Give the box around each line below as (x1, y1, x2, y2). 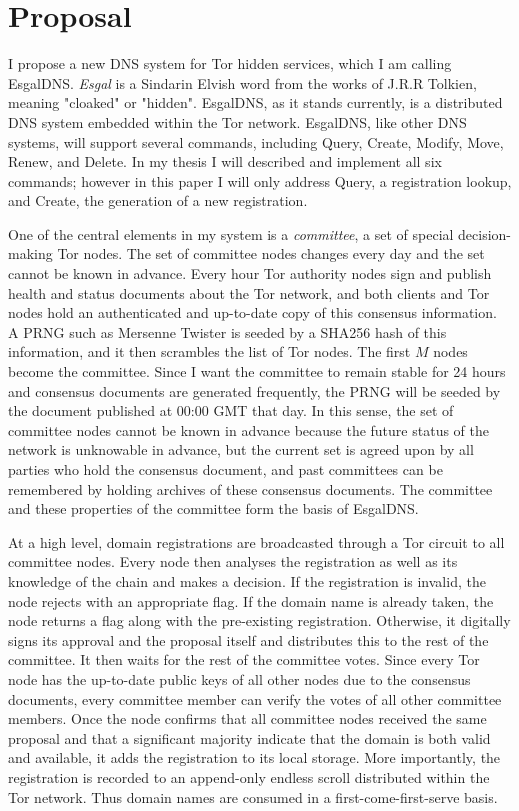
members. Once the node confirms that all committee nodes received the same (8, 708, 487, 729)
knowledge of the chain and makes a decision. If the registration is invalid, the (8, 570, 486, 591)
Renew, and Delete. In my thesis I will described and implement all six (8, 151, 442, 172)
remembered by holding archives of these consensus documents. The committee (8, 478, 493, 499)
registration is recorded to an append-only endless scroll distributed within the (8, 766, 490, 787)
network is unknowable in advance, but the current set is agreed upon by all (8, 439, 474, 460)
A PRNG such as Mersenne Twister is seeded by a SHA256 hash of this (8, 321, 447, 342)
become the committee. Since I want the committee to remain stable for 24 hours (8, 361, 506, 382)
